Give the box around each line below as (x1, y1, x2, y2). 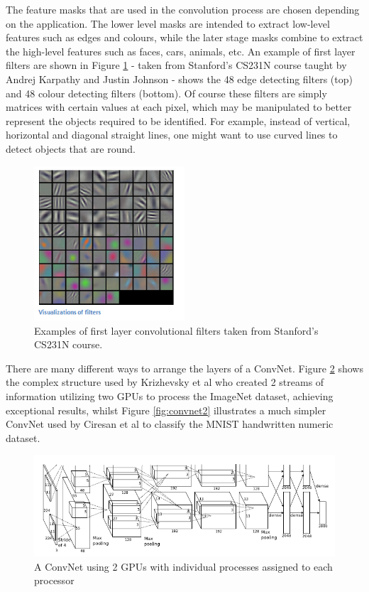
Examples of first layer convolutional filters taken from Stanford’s (34, 323, 319, 338)
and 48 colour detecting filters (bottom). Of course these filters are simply (6, 85, 327, 100)
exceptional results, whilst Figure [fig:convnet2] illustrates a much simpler (6, 402, 326, 417)
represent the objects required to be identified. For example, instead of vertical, (6, 113, 351, 128)
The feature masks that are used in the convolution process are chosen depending (6, 2, 360, 16)
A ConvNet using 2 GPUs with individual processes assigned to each (34, 559, 333, 574)
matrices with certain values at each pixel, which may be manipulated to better (6, 99, 352, 114)
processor (34, 573, 75, 588)
